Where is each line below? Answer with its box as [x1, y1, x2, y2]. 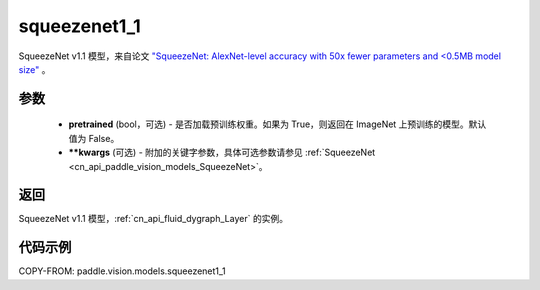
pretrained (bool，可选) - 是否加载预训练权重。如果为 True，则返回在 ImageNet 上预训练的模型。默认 [68, 118, 487, 130]
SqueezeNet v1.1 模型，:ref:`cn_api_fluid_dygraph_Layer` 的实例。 [18, 213, 289, 225]
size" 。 [18, 63, 51, 75]
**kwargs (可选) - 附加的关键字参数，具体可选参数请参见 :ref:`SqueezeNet [68, 146, 376, 159]
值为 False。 [68, 132, 120, 144]
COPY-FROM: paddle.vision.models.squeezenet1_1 [18, 265, 226, 277]
